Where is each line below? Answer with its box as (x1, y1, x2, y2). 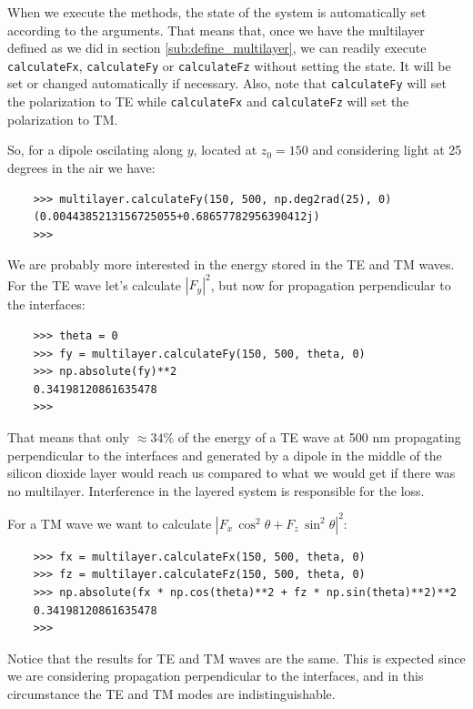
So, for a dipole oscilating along (7, 140, 184, 159)
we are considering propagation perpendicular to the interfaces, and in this (7, 666, 424, 685)
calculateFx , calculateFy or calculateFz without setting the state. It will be (7, 56, 451, 75)
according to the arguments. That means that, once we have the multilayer (7, 20, 425, 39)
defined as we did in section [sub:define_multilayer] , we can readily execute (7, 38, 427, 57)
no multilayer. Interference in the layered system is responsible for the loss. (7, 481, 425, 500)
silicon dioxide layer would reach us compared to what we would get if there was (7, 463, 456, 482)
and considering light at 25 (312, 140, 462, 159)
